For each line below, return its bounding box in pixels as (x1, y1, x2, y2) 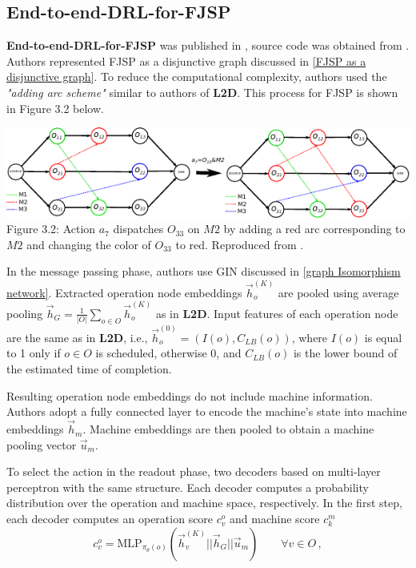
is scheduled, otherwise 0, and (95, 344, 242, 361)
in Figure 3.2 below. (6, 99, 104, 116)
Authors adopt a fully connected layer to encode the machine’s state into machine (6, 403, 407, 420)
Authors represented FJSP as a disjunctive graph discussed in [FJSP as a (6, 52, 366, 69)
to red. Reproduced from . (175, 236, 304, 252)
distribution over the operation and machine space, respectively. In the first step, (6, 494, 402, 511)
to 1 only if (6, 344, 61, 361)
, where (291, 328, 328, 345)
